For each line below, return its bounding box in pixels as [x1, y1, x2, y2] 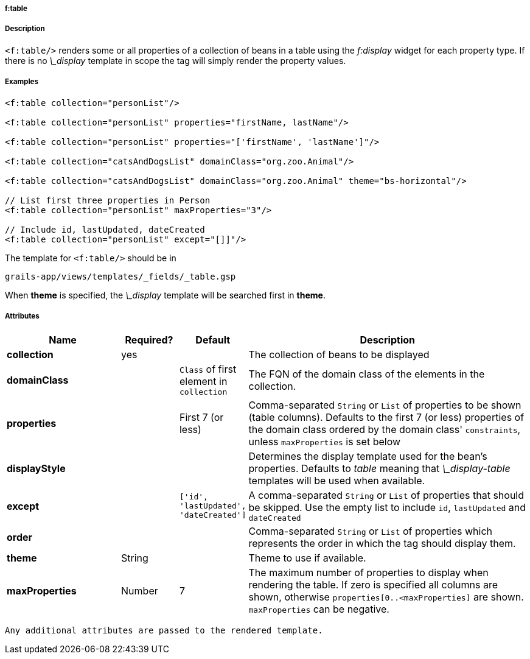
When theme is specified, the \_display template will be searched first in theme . [5, 289, 326, 300]
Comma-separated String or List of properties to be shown [248, 399, 521, 412]
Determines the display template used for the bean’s [248, 450, 487, 463]
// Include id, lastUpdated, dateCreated [5, 224, 205, 234]
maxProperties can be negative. [248, 603, 389, 616]
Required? [125, 334, 173, 347]
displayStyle [7, 462, 66, 475]
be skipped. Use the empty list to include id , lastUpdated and [248, 501, 526, 514]
